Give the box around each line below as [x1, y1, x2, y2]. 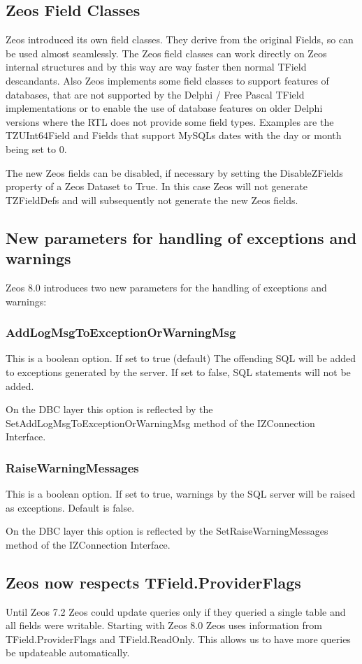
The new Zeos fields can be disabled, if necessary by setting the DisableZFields [6, 165, 343, 180]
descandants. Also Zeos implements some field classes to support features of [6, 73, 329, 87]
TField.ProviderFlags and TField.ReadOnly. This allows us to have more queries [6, 631, 351, 646]
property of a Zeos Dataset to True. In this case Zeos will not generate [6, 179, 307, 194]
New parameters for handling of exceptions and [6, 226, 357, 248]
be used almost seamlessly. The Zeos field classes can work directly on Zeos [6, 45, 327, 60]
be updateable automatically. [6, 645, 130, 660]
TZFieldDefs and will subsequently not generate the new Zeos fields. [6, 192, 298, 207]
